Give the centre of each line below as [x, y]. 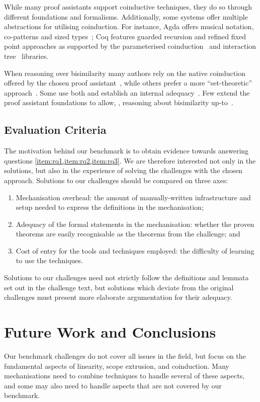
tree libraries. [26, 56]
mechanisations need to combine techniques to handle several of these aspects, [124, 376]
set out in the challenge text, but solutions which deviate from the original [119, 287]
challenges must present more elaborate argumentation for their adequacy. [118, 297]
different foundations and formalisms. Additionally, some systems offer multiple [126, 16]
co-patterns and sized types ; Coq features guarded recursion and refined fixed [125, 36]
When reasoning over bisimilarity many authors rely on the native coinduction [125, 73]
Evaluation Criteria [55, 130]
